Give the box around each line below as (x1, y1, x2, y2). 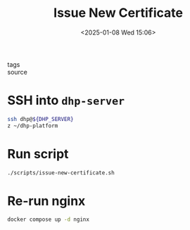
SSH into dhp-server (7, 93, 125, 108)
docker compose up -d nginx (7, 216, 90, 223)
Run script (7, 146, 69, 162)
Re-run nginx (7, 193, 86, 209)
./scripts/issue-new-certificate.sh (7, 169, 115, 177)
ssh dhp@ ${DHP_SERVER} (7, 115, 74, 122)
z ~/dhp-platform (7, 122, 58, 129)
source (7, 68, 28, 76)
